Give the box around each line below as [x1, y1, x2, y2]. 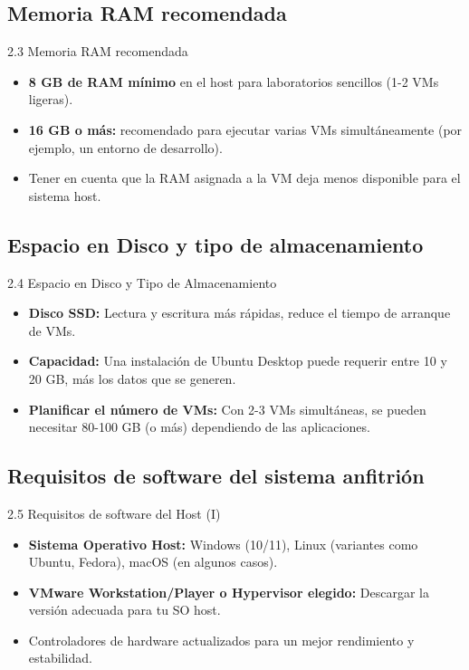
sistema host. [28, 186, 101, 205]
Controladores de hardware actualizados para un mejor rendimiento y [28, 630, 415, 649]
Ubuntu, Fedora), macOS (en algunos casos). [28, 552, 278, 571]
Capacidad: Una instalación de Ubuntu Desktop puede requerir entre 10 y [28, 351, 447, 370]
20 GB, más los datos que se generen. [28, 368, 236, 388]
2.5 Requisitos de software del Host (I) [7, 503, 221, 522]
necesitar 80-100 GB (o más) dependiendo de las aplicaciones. [28, 417, 370, 436]
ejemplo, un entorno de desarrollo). [28, 138, 223, 157]
